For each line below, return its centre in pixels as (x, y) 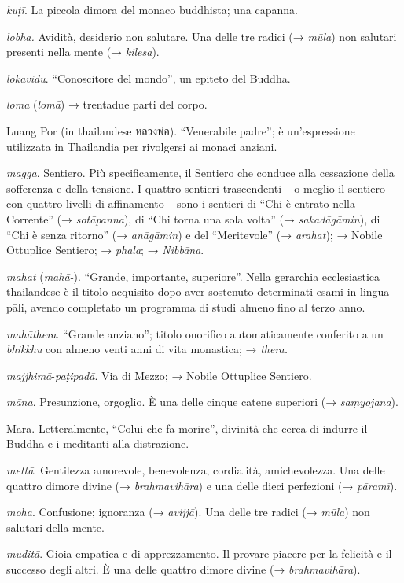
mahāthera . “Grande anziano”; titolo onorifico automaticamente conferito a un (195, 333)
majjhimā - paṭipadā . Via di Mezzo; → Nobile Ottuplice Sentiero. (159, 375)
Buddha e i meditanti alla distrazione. (98, 443)
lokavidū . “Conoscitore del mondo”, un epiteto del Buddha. (149, 77)
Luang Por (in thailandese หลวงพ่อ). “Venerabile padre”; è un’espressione (181, 130)
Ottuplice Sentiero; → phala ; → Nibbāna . (105, 250)
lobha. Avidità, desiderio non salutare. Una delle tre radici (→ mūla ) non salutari (202, 36)
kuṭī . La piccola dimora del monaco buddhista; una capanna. (152, 9)
